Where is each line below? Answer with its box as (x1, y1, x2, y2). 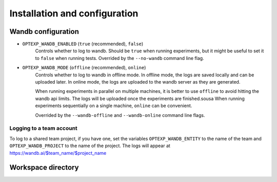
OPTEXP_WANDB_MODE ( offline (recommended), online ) (22, 65, 146, 71)
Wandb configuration (9, 27, 79, 36)
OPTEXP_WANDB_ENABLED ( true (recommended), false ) (22, 41, 144, 47)
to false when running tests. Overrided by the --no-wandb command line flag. (35, 55, 205, 61)
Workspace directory (9, 163, 79, 172)
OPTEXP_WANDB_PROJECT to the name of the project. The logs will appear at (9, 143, 170, 149)
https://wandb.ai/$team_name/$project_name (9, 150, 107, 156)
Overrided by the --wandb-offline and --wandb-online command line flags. (35, 112, 205, 118)
